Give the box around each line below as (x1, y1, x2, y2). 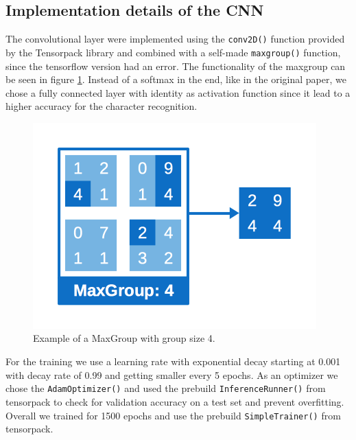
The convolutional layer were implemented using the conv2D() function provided (5, 32, 345, 46)
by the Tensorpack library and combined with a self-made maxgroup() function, (5, 45, 341, 59)
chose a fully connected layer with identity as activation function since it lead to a (5, 85, 351, 100)
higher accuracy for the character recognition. (5, 99, 198, 113)
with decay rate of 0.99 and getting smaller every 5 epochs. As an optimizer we (5, 367, 338, 382)
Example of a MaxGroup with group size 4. (33, 331, 215, 345)
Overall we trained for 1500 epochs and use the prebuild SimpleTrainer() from (5, 408, 341, 422)
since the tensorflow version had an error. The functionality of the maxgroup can (5, 58, 346, 73)
